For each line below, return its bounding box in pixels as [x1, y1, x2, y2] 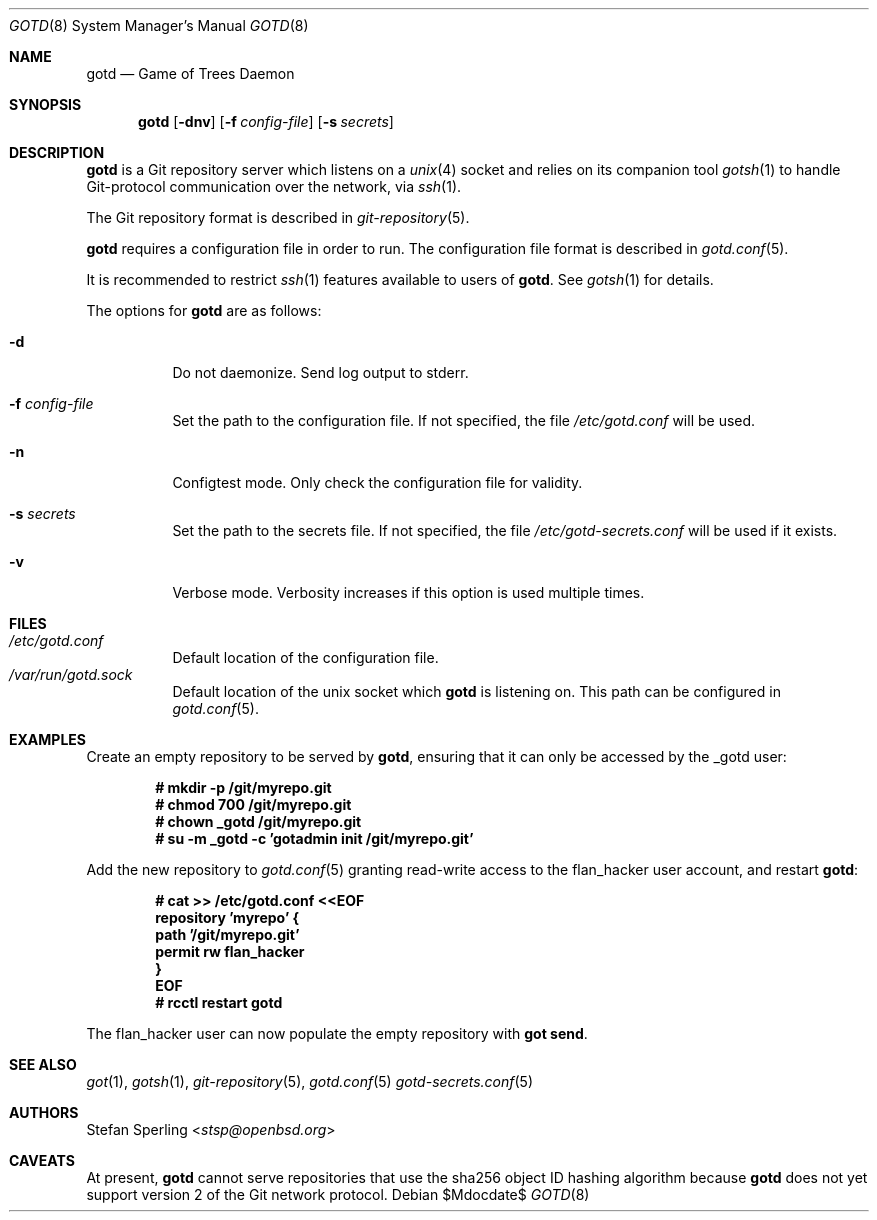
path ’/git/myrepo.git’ [155, 926, 300, 943]
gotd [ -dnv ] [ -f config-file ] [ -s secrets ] [138, 113, 394, 130]
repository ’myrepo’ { [155, 909, 300, 926]
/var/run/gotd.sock [9, 666, 133, 683]
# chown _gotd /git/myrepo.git [155, 813, 362, 830]
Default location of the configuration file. [172, 649, 439, 666]
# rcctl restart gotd [155, 994, 283, 1011]
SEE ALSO [9, 1056, 77, 1073]
